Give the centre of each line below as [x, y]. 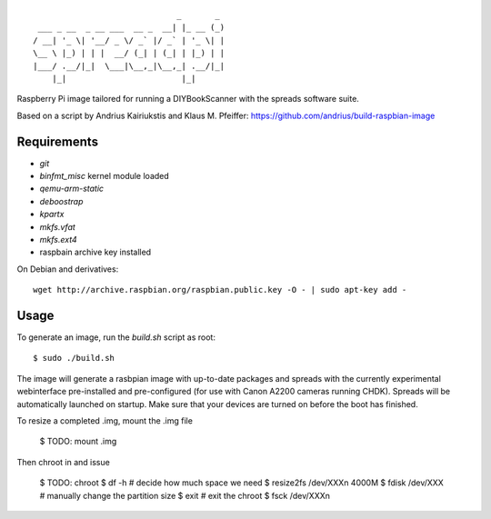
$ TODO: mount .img [78, 442]
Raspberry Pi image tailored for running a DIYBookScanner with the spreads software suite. [188, 99]
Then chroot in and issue [64, 462]
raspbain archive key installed [95, 252]
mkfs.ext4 [58, 239]
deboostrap [61, 201]
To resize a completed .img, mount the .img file [105, 421]
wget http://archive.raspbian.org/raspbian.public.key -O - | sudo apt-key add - [220, 290]
